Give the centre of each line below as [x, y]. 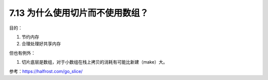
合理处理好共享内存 [41, 44]
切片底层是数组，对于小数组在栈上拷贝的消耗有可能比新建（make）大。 [95, 62]
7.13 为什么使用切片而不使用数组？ [79, 13]
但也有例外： [22, 53]
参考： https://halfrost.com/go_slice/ [46, 71]
